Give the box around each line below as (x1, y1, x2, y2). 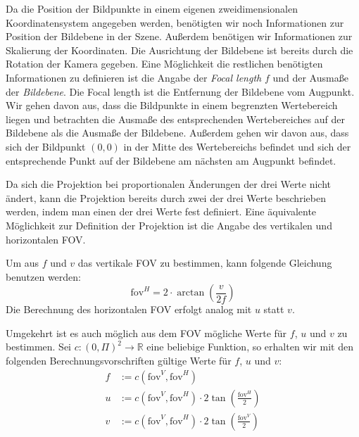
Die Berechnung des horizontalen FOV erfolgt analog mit (6, 302, 252, 317)
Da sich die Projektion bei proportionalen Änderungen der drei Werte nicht (6, 177, 332, 191)
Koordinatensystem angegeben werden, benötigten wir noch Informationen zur (6, 15, 344, 30)
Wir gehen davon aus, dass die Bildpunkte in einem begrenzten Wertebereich (6, 98, 338, 113)
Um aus (6, 255, 39, 270)
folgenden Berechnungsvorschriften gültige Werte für (6, 353, 232, 368)
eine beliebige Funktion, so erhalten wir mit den (146, 339, 353, 354)
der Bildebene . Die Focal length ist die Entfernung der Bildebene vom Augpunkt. (6, 84, 355, 99)
